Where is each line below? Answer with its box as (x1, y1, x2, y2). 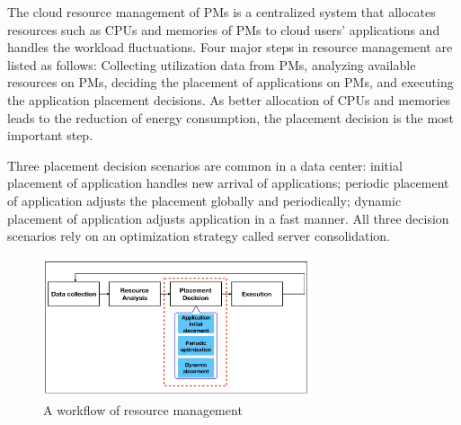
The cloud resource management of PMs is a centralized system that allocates (7, 3, 436, 21)
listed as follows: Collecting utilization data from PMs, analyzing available (7, 55, 416, 74)
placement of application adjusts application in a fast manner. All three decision (7, 208, 449, 227)
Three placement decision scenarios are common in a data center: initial (7, 155, 403, 174)
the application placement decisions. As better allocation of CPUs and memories (7, 90, 450, 109)
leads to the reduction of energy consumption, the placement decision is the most (7, 108, 455, 127)
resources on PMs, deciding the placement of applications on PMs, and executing (7, 73, 454, 92)
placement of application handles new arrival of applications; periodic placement (7, 173, 449, 192)
